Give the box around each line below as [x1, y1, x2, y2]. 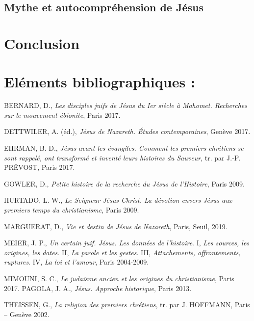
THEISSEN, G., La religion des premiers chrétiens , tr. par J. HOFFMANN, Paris [4, 299, 250, 310]
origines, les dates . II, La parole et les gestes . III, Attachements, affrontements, [4, 247, 241, 257]
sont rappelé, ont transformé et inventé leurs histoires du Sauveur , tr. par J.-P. [4, 152, 241, 162]
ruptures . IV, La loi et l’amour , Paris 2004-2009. [4, 257, 149, 267]
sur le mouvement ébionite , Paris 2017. [4, 109, 121, 120]
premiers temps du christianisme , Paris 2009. [4, 205, 139, 215]
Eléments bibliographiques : [4, 72, 195, 92]
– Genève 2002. [4, 309, 50, 319]
